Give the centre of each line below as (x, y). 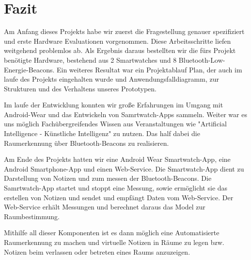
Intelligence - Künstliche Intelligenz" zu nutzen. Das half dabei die (102, 133)
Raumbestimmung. (32, 216)
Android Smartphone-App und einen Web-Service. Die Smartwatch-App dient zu (124, 168)
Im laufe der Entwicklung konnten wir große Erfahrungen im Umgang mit (114, 105)
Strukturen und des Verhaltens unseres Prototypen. (80, 88)
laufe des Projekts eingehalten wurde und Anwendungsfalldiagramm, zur (111, 79)
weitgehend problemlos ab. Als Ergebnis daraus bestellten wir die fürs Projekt (120, 50)
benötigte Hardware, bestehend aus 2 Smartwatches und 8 (90, 60)
